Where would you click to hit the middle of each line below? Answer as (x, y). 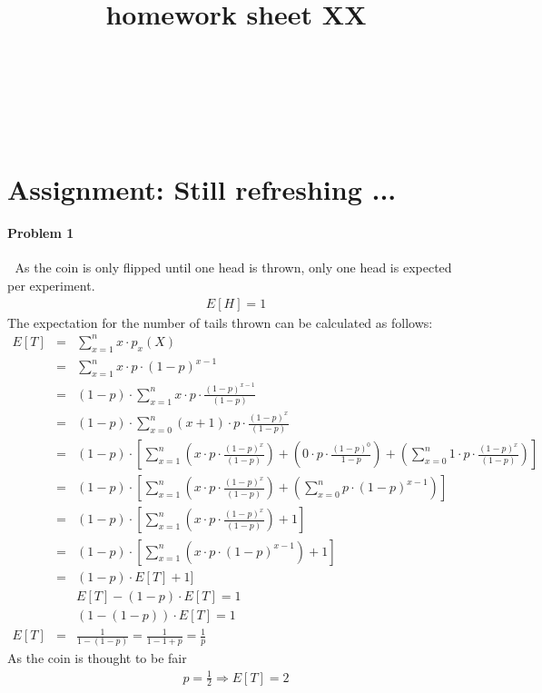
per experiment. (51, 286)
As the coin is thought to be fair (97, 658)
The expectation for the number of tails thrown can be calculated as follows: (220, 322)
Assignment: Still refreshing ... (202, 188)
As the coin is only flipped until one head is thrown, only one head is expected (233, 267)
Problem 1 (41, 233)
